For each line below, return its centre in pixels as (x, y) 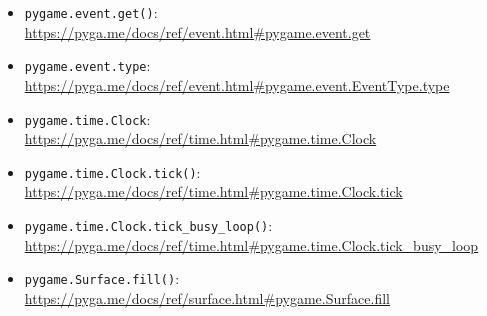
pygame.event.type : (87, 65)
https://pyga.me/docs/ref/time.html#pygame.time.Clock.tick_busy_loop (251, 244)
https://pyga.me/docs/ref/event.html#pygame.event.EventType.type (237, 84)
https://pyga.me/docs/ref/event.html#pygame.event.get (197, 31)
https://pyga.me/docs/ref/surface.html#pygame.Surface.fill (207, 297)
